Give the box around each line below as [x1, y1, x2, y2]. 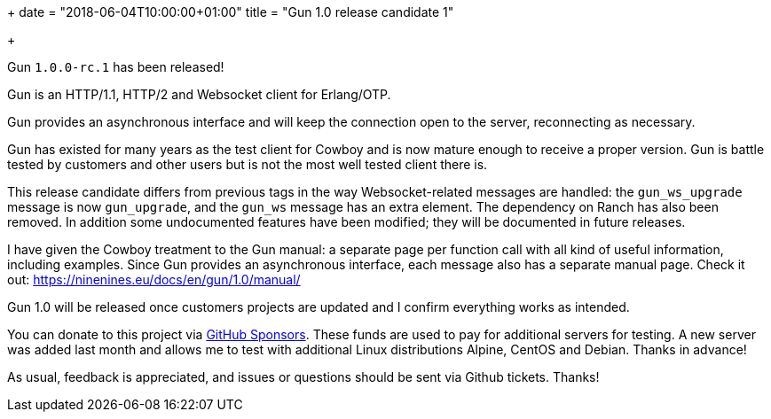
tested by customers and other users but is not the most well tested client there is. [7, 157, 488, 172]
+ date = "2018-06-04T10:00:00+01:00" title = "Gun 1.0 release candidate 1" [7, 4, 454, 19]
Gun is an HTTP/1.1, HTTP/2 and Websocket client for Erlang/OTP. [7, 87, 391, 102]
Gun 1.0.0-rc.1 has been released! [7, 59, 224, 74]
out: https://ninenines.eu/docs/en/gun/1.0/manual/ [7, 272, 301, 287]
